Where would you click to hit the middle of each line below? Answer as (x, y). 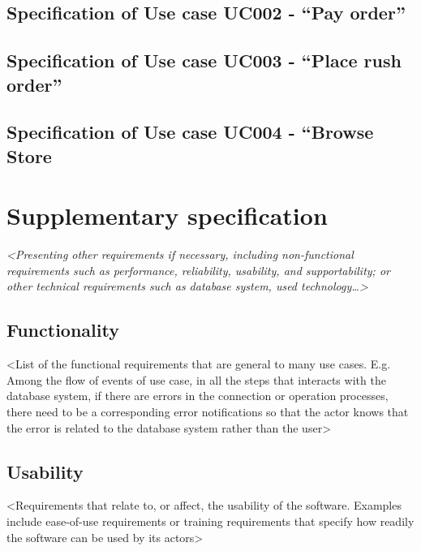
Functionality (63, 330)
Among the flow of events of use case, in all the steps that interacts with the (196, 379)
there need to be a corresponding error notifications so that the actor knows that (208, 412)
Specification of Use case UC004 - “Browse (190, 132)
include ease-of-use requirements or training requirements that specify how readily (210, 521)
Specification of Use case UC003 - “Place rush (204, 60)
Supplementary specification (167, 215)
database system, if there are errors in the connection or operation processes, (198, 396)
